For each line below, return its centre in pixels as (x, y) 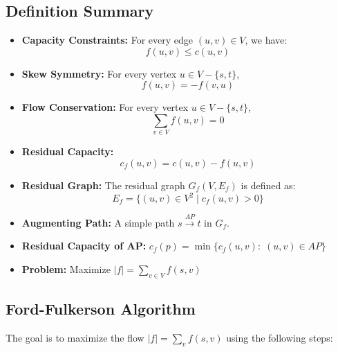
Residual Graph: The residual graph (103, 185)
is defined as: (268, 185)
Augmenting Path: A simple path (98, 222)
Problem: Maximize (66, 269)
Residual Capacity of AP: (84, 246)
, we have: (266, 40)
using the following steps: (280, 337)
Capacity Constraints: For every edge (107, 40)
